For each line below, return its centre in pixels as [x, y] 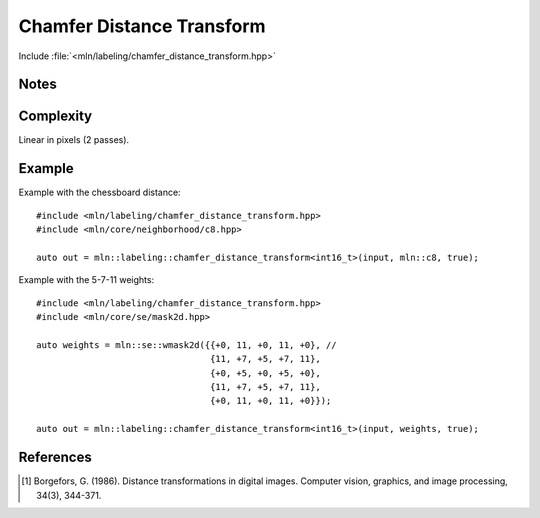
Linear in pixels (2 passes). [74, 140]
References [55, 457]
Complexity [55, 116]
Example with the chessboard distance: [99, 192]
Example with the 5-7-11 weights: [86, 280]
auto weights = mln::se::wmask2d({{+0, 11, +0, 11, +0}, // [186, 344]
